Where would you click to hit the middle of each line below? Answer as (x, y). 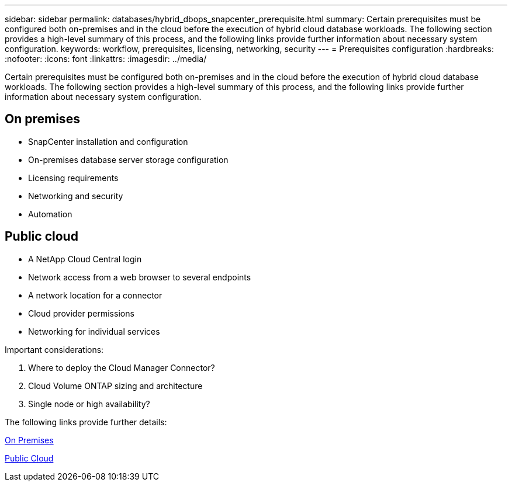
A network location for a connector (95, 295)
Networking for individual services (94, 331)
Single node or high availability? (89, 404)
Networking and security (76, 196)
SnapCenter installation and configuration (108, 141)
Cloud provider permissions (81, 313)
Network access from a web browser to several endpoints (140, 277)
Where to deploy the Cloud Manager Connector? (122, 367)
